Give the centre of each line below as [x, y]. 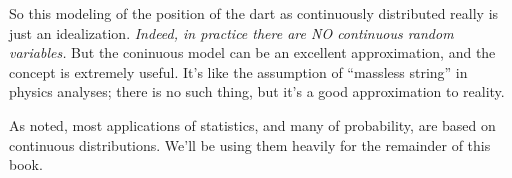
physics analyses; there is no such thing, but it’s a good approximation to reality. [257, 91]
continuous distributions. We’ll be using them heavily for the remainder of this [250, 144]
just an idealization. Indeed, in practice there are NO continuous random [231, 32]
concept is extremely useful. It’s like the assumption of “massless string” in [238, 71]
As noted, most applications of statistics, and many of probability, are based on [252, 124]
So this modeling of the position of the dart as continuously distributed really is [254, 13]
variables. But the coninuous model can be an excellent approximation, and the [252, 52]
